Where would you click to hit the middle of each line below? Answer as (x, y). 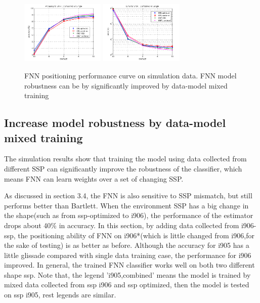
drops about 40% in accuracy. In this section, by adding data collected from (122, 225)
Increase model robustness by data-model (115, 123)
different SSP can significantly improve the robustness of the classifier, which (123, 168)
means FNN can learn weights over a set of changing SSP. (94, 178)
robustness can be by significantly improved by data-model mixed (126, 85)
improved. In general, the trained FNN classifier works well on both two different (129, 265)
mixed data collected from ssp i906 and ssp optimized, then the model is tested (127, 285)
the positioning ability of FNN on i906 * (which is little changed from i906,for (136, 235)
